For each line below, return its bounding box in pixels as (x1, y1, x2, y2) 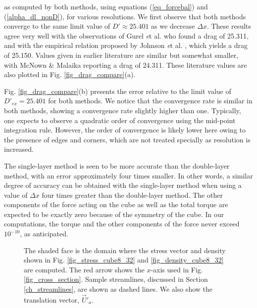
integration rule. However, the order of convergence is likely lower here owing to (4, 125, 246, 135)
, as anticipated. (20, 228, 68, 239)
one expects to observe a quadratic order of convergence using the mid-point (4, 115, 236, 125)
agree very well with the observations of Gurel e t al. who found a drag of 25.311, (4, 30, 249, 41)
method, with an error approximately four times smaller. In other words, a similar (4, 170, 253, 180)
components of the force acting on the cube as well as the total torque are (4, 199, 228, 210)
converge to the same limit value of (4, 21, 110, 31)
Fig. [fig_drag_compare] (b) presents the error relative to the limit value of (4, 86, 231, 96)
